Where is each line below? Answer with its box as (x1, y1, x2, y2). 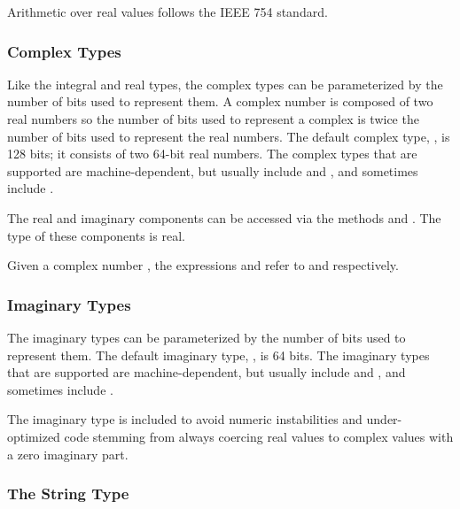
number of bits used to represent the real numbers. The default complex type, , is (7, 127, 450, 145)
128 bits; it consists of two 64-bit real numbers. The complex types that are (7, 144, 417, 163)
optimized (7, 427, 60, 445)
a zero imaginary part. (7, 444, 129, 463)
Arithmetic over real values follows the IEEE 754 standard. (7, 3, 328, 20)
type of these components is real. (7, 226, 185, 244)
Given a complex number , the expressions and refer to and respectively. (7, 256, 399, 274)
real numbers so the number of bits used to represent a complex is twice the (7, 110, 419, 127)
